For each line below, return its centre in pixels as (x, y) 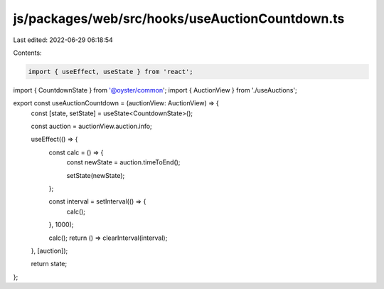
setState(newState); (96, 175)
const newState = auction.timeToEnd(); (123, 162)
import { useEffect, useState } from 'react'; (111, 72)
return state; (49, 264)
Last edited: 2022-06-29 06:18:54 (63, 40)
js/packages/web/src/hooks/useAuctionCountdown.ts (179, 19)
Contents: (27, 53)
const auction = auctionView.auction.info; (91, 126)
